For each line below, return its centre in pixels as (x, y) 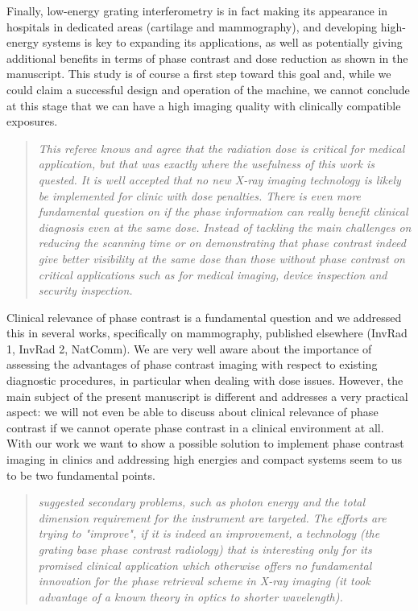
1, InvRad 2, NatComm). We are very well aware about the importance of (189, 348)
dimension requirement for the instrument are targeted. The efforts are (212, 517)
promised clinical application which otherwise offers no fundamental (205, 565)
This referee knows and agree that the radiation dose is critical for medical (221, 148)
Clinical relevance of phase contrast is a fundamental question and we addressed (204, 317)
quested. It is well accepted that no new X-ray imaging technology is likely (219, 179)
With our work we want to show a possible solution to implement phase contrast (205, 443)
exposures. (32, 121)
